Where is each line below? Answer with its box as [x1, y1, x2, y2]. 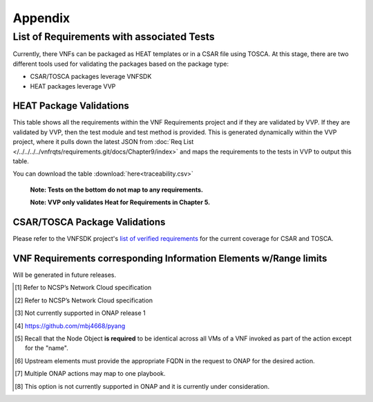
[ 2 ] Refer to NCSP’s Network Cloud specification [15, 296, 153, 304]
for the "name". [25, 344, 68, 352]
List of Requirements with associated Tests [12, 30, 216, 43]
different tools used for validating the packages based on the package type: [12, 60, 229, 68]
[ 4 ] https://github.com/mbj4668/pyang [15, 322, 126, 330]
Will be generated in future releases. [12, 271, 117, 280]
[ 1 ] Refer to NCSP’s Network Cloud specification [15, 284, 152, 292]
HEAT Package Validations [12, 100, 129, 112]
